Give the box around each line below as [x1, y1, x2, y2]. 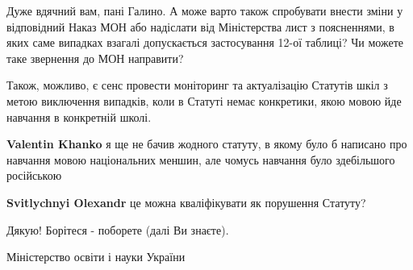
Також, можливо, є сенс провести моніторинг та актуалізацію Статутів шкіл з [6, 77, 388, 93]
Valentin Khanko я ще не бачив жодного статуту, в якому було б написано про [6, 135, 407, 152]
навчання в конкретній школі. [6, 108, 152, 125]
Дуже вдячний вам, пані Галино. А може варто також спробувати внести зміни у [6, 2, 403, 19]
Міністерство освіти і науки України [6, 248, 186, 265]
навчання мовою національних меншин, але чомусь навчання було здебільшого [6, 151, 395, 168]
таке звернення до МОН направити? [6, 49, 184, 66]
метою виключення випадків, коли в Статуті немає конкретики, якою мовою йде [6, 92, 402, 109]
